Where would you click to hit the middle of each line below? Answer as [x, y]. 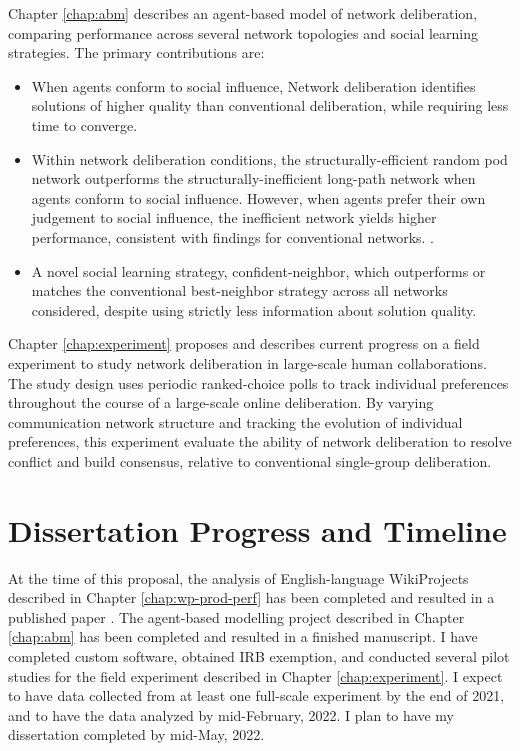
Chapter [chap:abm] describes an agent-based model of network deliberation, [243, 13]
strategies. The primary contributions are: [136, 52]
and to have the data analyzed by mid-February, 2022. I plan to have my [231, 714]
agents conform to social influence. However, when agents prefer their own [258, 197]
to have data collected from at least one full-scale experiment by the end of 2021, [256, 695]
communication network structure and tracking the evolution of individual [235, 421]
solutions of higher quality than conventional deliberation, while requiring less [270, 105]
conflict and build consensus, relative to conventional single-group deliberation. [250, 460]
